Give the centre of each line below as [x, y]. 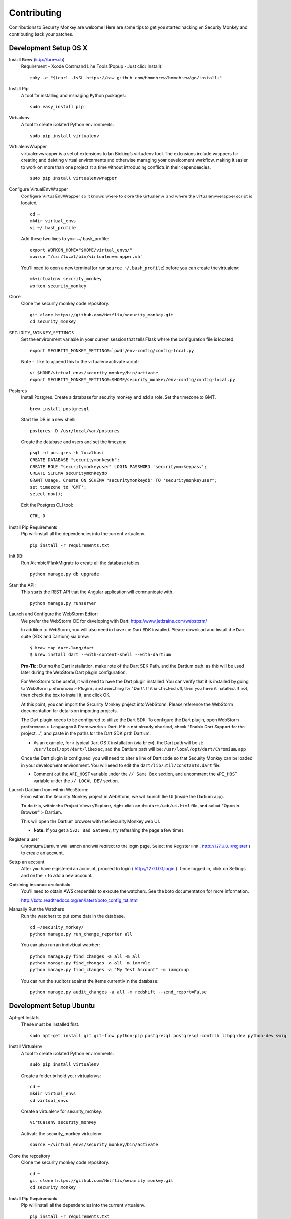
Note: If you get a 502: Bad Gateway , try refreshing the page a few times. [109, 830]
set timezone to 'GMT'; [58, 487]
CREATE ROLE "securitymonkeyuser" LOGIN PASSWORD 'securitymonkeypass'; [118, 467]
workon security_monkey [58, 286]
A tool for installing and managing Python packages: [73, 96]
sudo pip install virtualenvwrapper [73, 178]
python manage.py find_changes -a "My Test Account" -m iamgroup [109, 970]
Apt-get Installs [24, 1018]
